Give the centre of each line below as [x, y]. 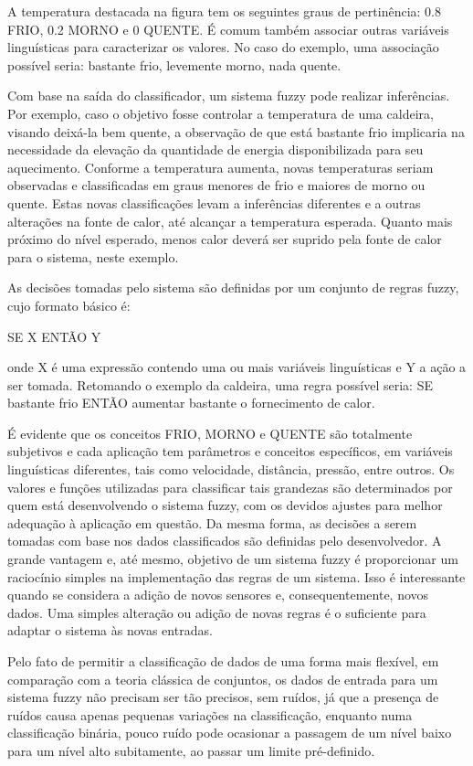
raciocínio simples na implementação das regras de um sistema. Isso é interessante [236, 576]
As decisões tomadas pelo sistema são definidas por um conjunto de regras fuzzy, [233, 287]
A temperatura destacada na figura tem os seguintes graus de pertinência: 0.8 [225, 11]
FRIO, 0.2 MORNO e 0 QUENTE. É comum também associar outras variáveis [228, 29]
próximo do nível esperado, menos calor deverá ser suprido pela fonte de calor [225, 239]
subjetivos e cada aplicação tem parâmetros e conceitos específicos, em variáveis [230, 451]
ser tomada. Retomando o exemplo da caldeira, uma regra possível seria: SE [220, 384]
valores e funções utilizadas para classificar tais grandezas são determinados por [230, 487]
